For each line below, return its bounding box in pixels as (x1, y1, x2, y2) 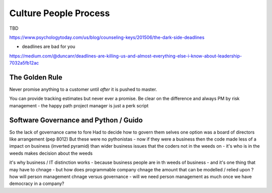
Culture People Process (9, 8, 110, 19)
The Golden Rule (9, 73, 62, 82)
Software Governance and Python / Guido (9, 116, 143, 124)
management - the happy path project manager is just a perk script (9, 102, 149, 108)
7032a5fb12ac (9, 60, 39, 66)
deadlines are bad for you (22, 43, 76, 50)
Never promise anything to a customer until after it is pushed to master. (9, 86, 157, 93)
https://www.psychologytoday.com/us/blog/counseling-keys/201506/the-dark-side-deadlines (9, 34, 205, 40)
